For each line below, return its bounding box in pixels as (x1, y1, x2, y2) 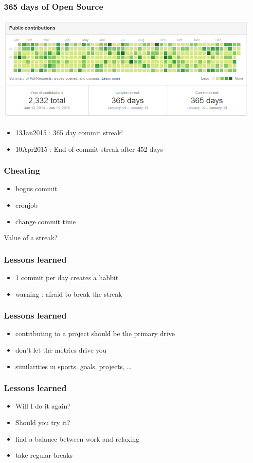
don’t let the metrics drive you (15, 344, 107, 355)
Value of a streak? (4, 232, 58, 243)
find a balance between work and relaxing (15, 433, 140, 444)
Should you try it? (15, 417, 70, 427)
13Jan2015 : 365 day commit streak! (15, 127, 123, 137)
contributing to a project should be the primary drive (15, 328, 175, 338)
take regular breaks (15, 450, 73, 460)
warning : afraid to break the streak (15, 288, 122, 299)
